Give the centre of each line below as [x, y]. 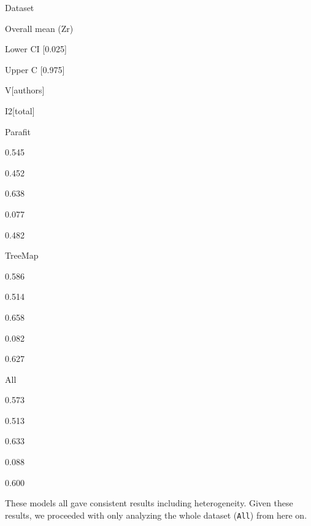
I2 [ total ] [20, 110]
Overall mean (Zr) [39, 28]
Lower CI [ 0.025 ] [36, 49]
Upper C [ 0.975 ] [35, 69]
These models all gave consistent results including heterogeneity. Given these [149, 503]
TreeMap [22, 255]
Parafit [18, 131]
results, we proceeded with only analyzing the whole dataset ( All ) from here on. [156, 515]
